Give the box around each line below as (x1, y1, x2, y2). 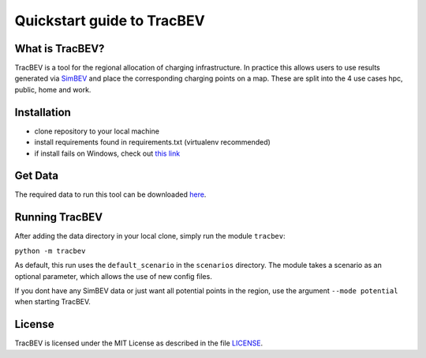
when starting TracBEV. (14, 297, 91, 307)
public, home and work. (14, 85, 92, 94)
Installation (14, 105, 71, 119)
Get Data (14, 169, 59, 183)
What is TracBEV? (14, 42, 105, 55)
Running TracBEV (14, 210, 103, 224)
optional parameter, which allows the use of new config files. (14, 271, 212, 281)
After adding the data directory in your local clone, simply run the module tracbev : (14, 232, 286, 241)
